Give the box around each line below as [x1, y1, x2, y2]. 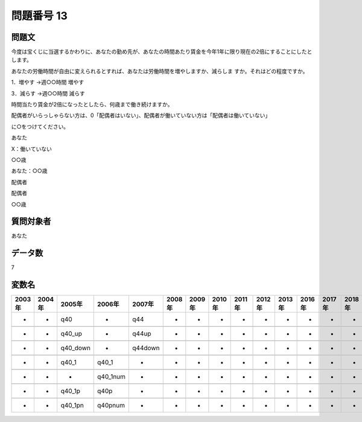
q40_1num [97, 372, 126, 381]
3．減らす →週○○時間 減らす [11, 89, 85, 97]
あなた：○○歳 [11, 167, 48, 174]
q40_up [60, 330, 83, 338]
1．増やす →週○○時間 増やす [11, 78, 84, 86]
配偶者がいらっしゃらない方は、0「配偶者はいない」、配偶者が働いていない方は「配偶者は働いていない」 [11, 112, 271, 119]
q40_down [60, 344, 91, 353]
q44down [132, 344, 160, 353]
